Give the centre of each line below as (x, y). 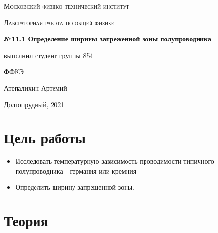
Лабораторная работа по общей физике (59, 22)
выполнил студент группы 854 (49, 55)
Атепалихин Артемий (36, 87)
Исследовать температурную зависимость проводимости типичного (115, 161)
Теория (26, 221)
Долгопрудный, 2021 (34, 104)
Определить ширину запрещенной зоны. (75, 187)
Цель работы (45, 138)
